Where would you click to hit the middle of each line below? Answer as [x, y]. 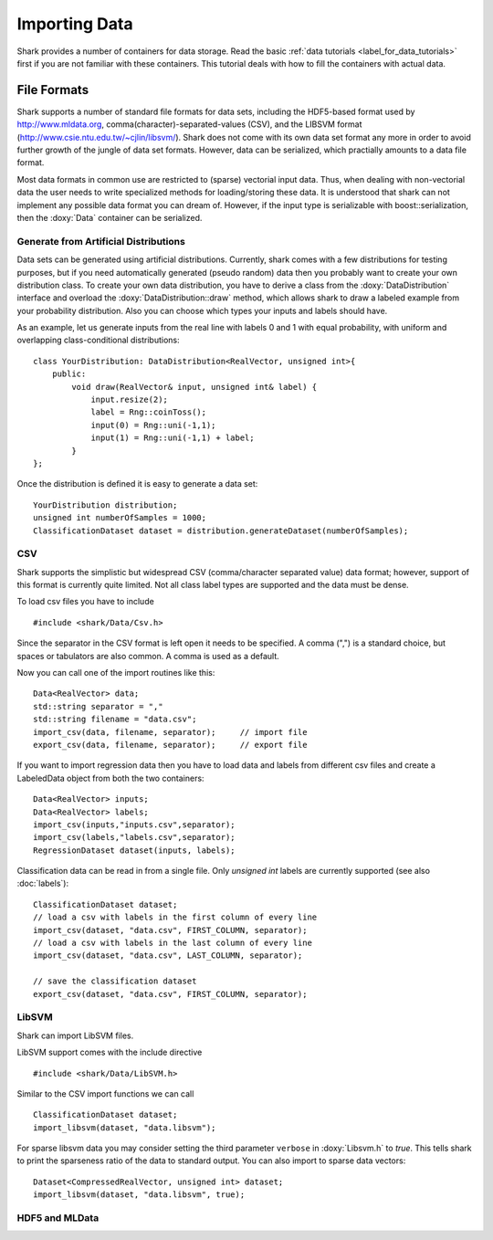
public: [69, 374]
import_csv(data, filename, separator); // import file [170, 732]
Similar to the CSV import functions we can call [105, 1093]
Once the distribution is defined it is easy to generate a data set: [137, 484]
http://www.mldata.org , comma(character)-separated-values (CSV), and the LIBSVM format [189, 124]
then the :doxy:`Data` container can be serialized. [110, 217]
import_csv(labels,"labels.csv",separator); [135, 837]
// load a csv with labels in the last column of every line [173, 943]
